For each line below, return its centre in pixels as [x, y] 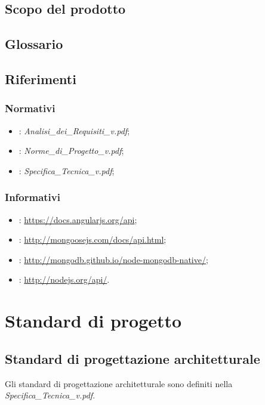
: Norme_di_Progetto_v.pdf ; [71, 151]
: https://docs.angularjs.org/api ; [78, 219]
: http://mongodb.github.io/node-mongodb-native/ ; [113, 259]
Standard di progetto [93, 321]
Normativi [30, 108]
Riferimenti [41, 78]
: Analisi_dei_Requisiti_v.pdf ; [74, 130]
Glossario [34, 44]
